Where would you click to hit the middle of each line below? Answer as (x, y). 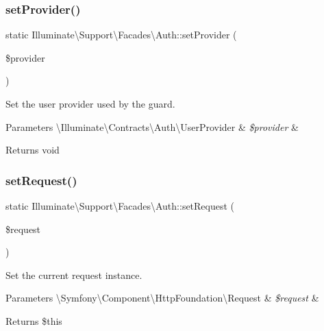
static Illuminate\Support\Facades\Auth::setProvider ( (121, 35)
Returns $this (34, 320)
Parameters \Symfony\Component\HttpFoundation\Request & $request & (162, 298)
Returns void (33, 150)
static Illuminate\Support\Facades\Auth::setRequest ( (120, 206)
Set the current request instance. (74, 274)
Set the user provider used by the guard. (90, 103)
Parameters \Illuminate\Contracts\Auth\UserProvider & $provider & (152, 126)
